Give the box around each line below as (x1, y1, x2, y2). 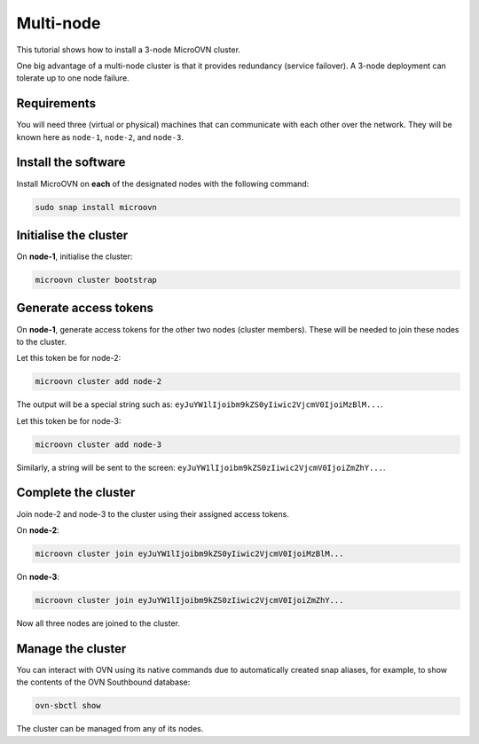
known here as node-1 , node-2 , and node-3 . (16, 131, 184, 142)
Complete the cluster (16, 485, 136, 500)
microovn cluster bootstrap (35, 275, 157, 285)
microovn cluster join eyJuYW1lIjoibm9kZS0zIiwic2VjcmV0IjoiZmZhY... (35, 595, 344, 605)
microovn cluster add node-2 (35, 377, 162, 387)
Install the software (16, 155, 126, 170)
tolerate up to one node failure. (16, 73, 130, 83)
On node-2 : (16, 524, 59, 536)
